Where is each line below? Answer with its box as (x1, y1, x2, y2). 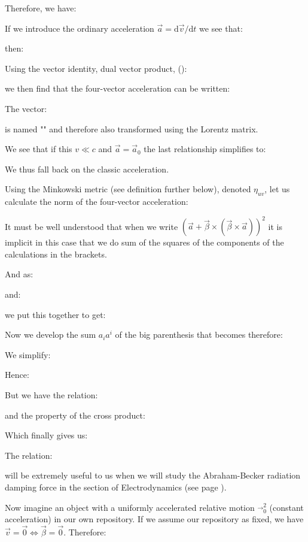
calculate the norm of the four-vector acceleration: (5, 195, 188, 208)
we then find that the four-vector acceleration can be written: (5, 82, 230, 95)
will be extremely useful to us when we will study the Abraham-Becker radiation (5, 469, 301, 482)
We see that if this (5, 143, 72, 155)
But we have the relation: (5, 388, 98, 401)
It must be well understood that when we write (5, 220, 178, 232)
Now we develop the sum (5, 328, 96, 341)
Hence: (5, 368, 29, 381)
